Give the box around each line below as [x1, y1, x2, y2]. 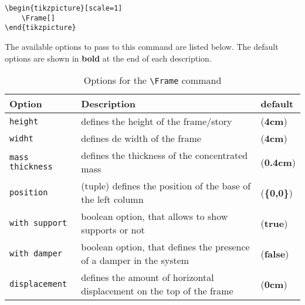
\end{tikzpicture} [5, 23, 76, 32]
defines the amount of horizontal [81, 270, 214, 284]
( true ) [260, 216, 288, 230]
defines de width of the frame [81, 131, 201, 145]
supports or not [81, 223, 145, 237]
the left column [81, 192, 144, 206]
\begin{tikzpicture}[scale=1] [5, 4, 123, 12]
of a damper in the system [81, 253, 189, 267]
